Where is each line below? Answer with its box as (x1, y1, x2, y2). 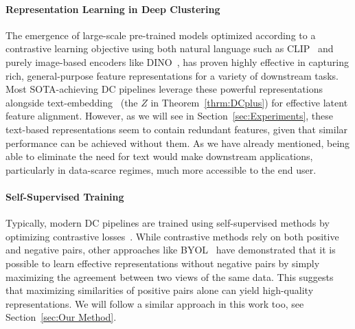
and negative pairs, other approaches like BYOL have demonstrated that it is (5, 242, 336, 257)
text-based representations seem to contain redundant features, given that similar (5, 122, 348, 136)
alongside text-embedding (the (5, 95, 138, 109)
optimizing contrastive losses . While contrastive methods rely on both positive (5, 229, 339, 243)
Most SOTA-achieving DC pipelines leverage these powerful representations (5, 82, 323, 96)
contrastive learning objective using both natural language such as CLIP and (5, 41, 334, 56)
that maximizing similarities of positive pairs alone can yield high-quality (5, 283, 314, 297)
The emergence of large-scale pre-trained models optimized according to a (5, 27, 316, 42)
